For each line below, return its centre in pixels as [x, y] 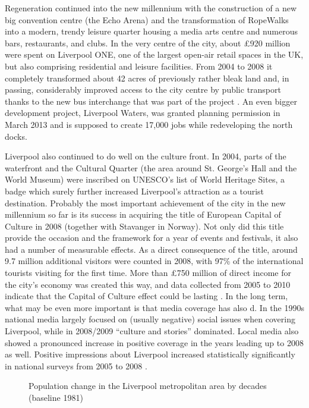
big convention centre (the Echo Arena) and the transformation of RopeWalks [147, 19]
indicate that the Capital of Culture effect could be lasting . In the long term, [146, 296]
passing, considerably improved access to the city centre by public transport [143, 90]
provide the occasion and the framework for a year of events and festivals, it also [152, 238]
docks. [16, 136]
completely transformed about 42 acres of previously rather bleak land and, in [147, 78]
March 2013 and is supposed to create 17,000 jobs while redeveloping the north [149, 124]
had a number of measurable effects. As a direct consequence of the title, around [151, 249]
